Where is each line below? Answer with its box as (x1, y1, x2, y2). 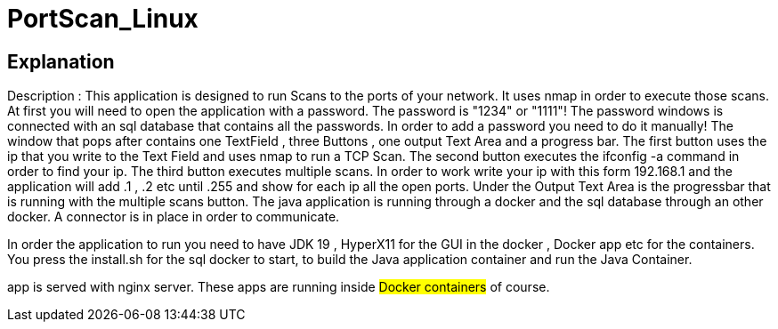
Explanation (7, 50, 115, 73)
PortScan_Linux (7, 4, 199, 34)
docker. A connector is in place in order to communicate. (7, 209, 340, 225)
